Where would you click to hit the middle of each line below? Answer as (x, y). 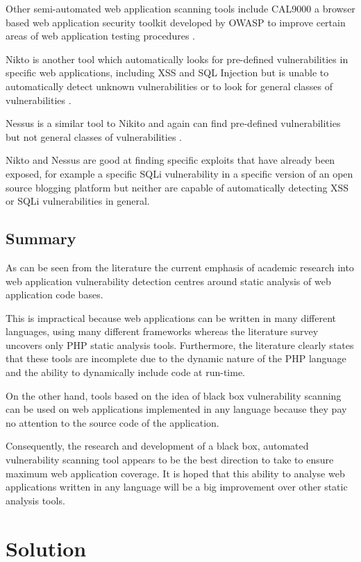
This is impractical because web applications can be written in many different (171, 317)
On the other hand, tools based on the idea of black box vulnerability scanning (174, 395)
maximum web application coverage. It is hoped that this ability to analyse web (175, 473)
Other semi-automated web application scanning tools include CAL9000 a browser (180, 8)
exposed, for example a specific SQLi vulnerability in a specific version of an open (179, 173)
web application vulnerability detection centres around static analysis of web (168, 281)
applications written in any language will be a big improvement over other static (177, 487)
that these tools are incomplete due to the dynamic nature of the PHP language (176, 358)
